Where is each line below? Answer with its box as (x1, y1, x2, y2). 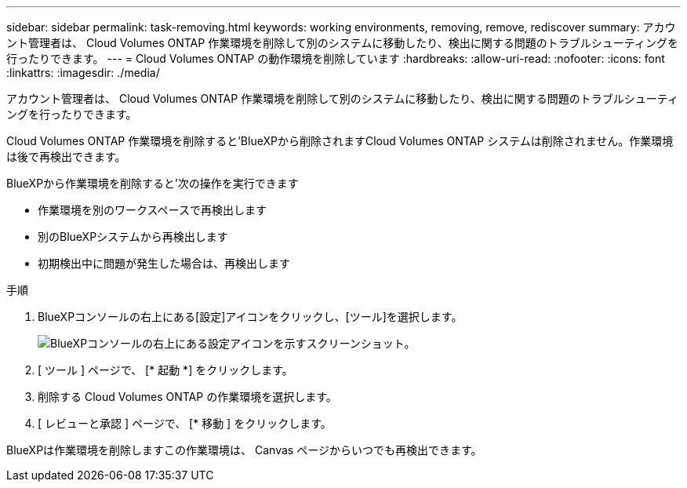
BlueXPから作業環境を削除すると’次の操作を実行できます (6, 177, 299, 190)
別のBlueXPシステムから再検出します (38, 230, 228, 243)
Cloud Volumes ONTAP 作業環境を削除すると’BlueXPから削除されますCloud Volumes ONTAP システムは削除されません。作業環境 (6, 134, 674, 147)
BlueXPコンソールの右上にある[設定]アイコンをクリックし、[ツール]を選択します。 (38, 310, 463, 323)
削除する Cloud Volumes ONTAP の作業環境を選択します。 (38, 390, 337, 403)
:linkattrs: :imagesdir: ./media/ (6, 66, 160, 79)
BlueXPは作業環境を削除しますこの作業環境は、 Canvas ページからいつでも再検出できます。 (6, 443, 482, 457)
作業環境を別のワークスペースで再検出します (38, 203, 267, 217)
